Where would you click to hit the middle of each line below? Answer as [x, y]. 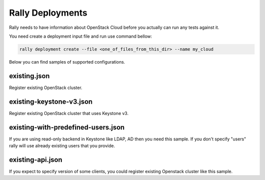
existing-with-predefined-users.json [67, 127]
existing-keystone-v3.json [51, 101]
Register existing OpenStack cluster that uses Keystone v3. [69, 113]
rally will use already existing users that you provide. [62, 146]
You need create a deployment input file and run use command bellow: [80, 36]
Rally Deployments [48, 13]
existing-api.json [36, 160]
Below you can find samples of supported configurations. [67, 62]
